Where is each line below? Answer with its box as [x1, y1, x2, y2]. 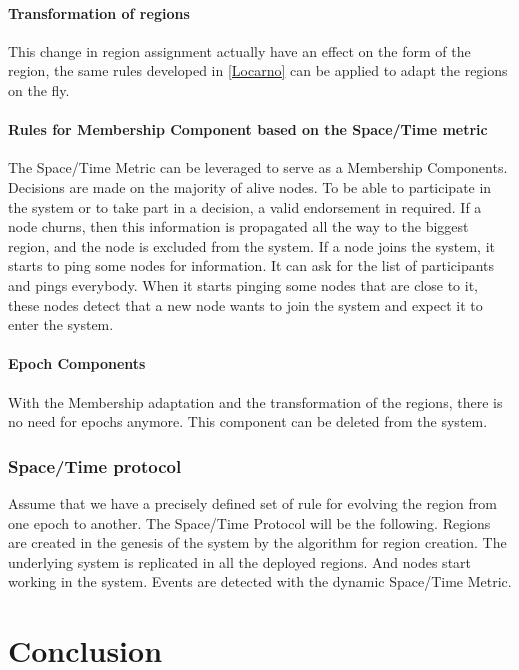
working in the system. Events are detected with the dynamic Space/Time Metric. [8, 571, 512, 592]
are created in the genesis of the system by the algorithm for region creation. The [8, 532, 507, 553]
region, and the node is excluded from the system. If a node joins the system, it [8, 235, 496, 256]
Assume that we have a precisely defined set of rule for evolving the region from [8, 492, 497, 513]
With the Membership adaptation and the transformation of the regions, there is [8, 391, 503, 412]
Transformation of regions [8, 2, 190, 23]
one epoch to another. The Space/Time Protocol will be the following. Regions [8, 512, 491, 533]
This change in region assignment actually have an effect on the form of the [8, 40, 471, 61]
